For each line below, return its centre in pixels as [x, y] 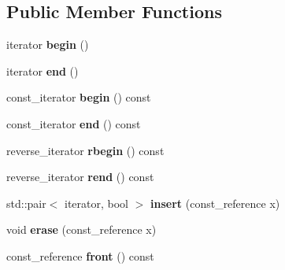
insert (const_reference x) [215, 203]
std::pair [26, 203]
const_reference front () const [80, 255]
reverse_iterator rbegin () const [85, 150]
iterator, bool [97, 203]
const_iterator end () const [74, 123]
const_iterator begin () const [79, 97]
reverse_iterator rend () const [80, 177]
